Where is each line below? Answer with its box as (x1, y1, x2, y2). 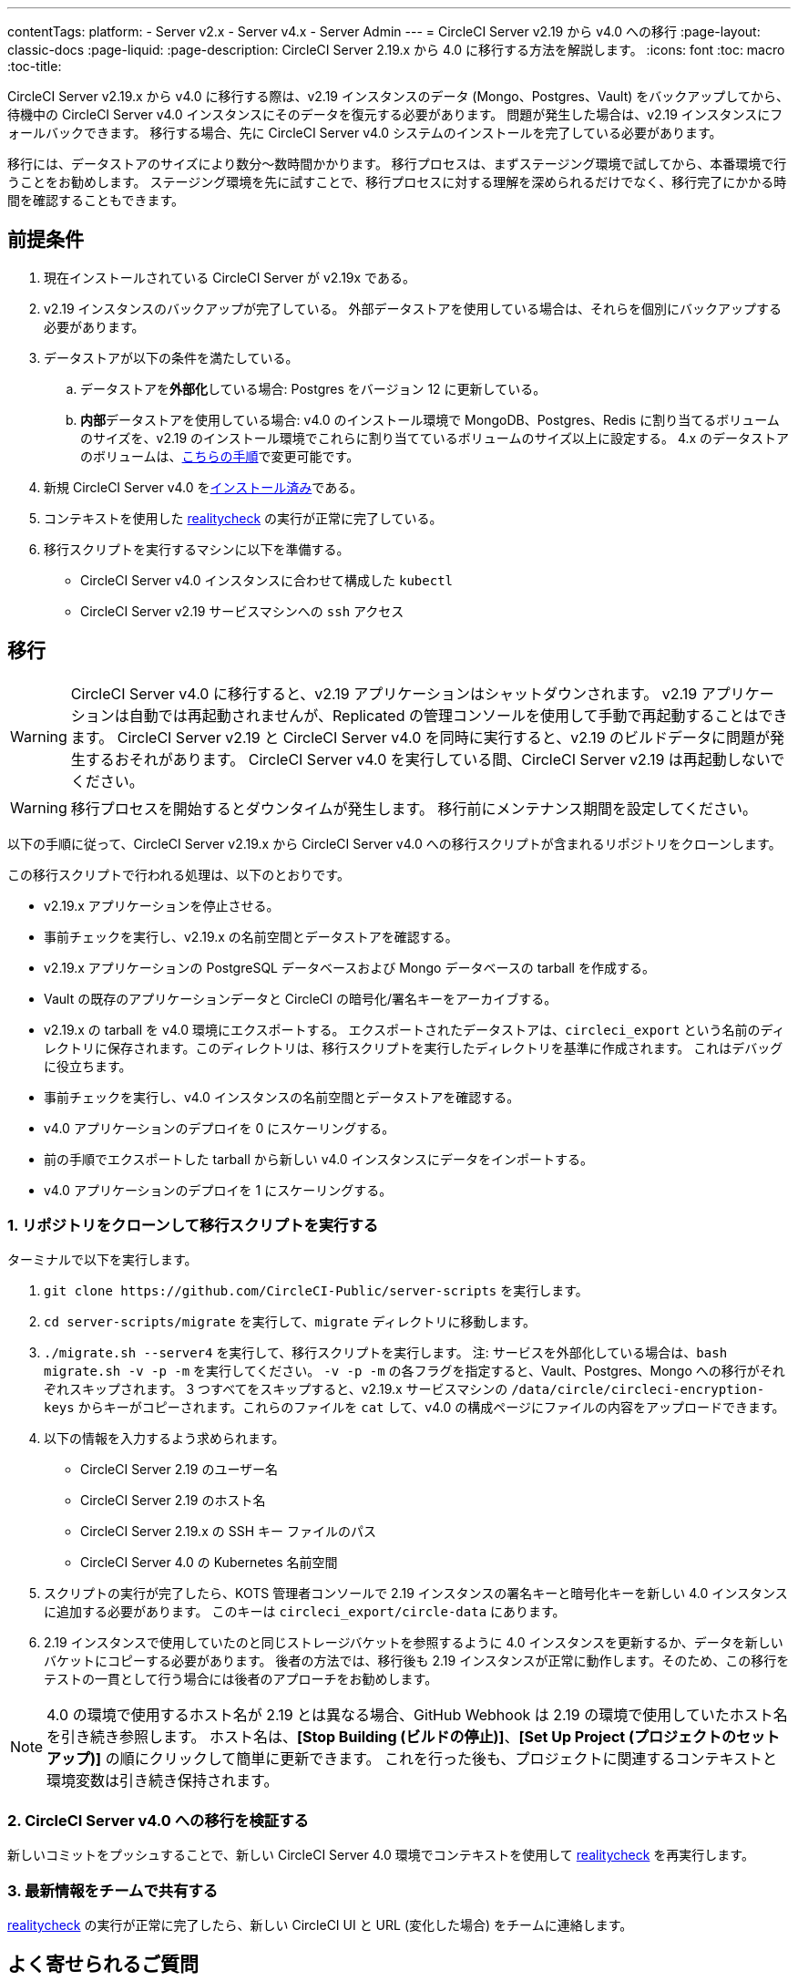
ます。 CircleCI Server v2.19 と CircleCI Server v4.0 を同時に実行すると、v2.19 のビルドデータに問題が (70, 727, 771, 747)
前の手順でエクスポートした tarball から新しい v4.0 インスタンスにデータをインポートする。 (44, 1150, 594, 1167)
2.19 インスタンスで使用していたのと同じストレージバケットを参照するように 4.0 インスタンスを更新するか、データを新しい (44, 1635, 783, 1651)
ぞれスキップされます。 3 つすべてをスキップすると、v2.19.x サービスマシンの (44, 1381, 508, 1398)
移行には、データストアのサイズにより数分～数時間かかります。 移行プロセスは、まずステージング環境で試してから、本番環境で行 (7, 156, 787, 171)
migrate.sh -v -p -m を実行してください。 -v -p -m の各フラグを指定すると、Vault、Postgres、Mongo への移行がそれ (44, 1363, 785, 1379)
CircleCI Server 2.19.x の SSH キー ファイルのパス (80, 1523, 376, 1540)
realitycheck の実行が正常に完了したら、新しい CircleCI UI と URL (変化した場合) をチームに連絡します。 (7, 1916, 633, 1933)
